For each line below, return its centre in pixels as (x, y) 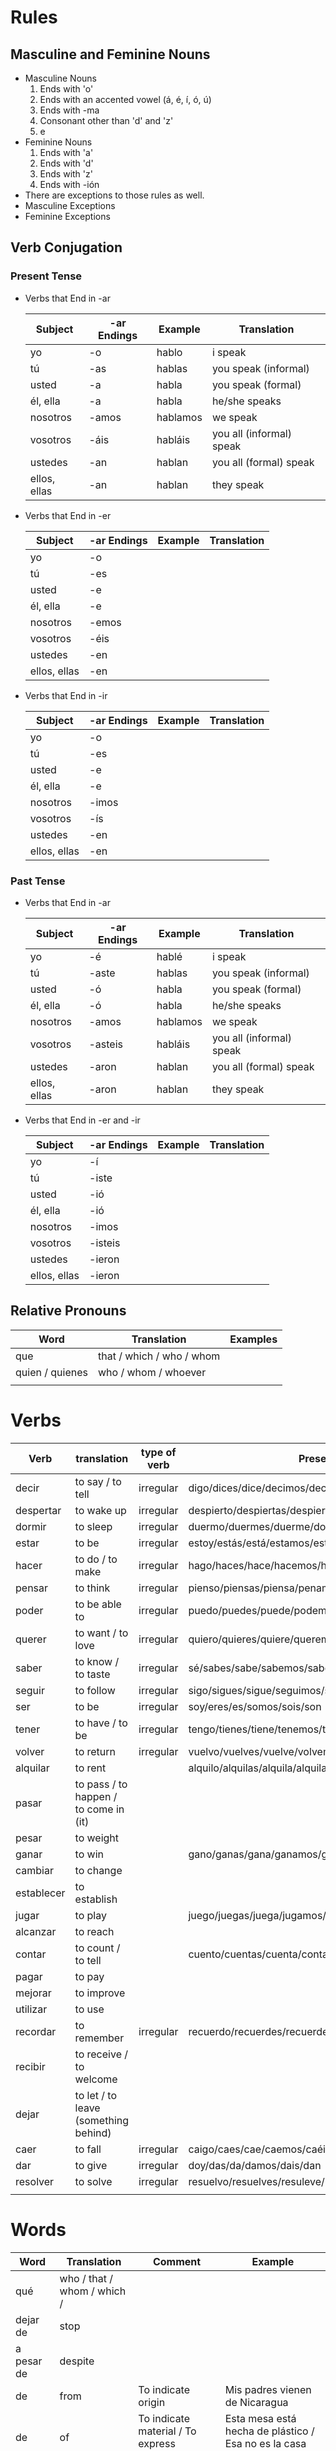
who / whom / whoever (152, 1372)
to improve (100, 1993)
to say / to (98, 1481)
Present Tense (46, 276)
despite (77, 2361)
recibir (30, 2066)
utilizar (31, 2009)
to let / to (95, 2095)
